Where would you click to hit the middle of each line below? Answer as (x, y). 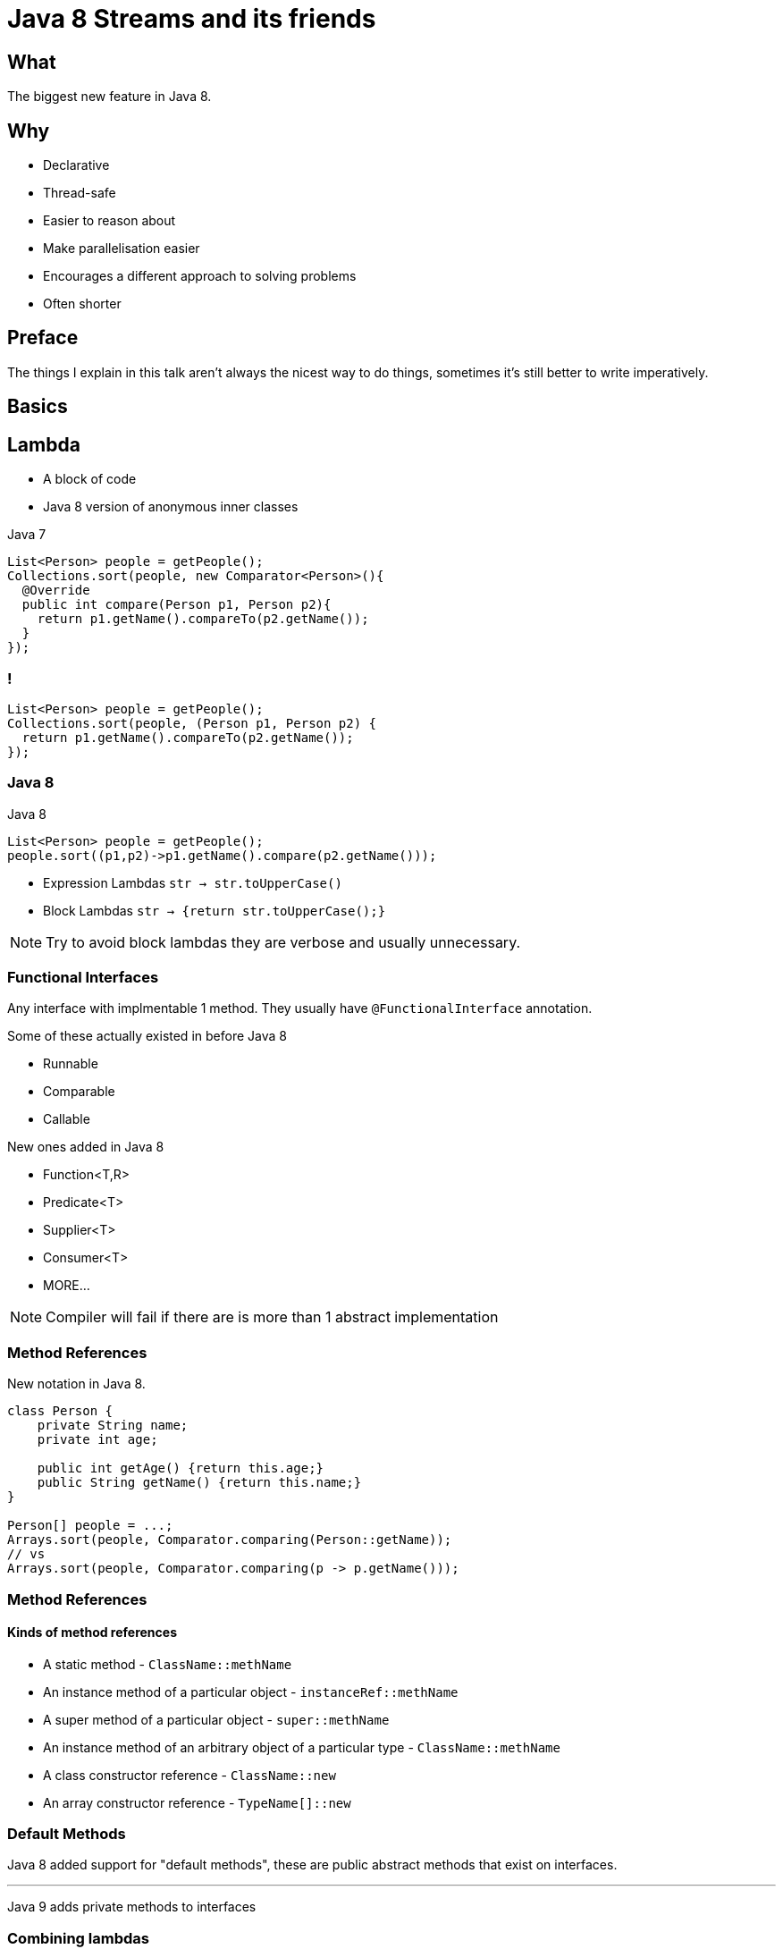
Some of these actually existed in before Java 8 (147, 1036)
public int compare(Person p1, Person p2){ (177, 605)
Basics (38, 407)
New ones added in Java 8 (86, 1147)
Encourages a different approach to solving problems (200, 276)
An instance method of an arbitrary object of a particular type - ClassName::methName (302, 1747)
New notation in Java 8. (76, 1384)
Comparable (79, 1092)
